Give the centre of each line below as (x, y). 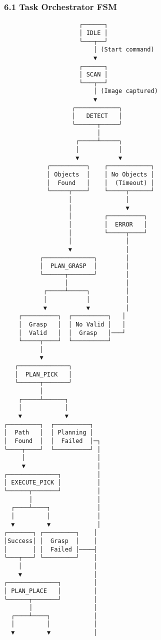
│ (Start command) (124, 50)
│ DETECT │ (97, 116)
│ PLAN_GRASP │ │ (84, 266)
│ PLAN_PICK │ (43, 374)
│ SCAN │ (93, 75)
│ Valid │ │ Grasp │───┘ (72, 333)
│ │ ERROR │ (108, 224)
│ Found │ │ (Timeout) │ (100, 183)
